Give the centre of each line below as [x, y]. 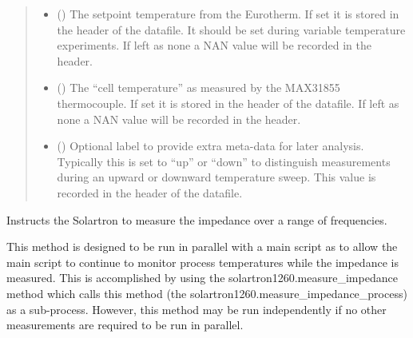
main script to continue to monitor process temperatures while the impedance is [203, 262]
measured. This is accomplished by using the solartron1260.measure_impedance [202, 278]
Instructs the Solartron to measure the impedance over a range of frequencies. [197, 219]
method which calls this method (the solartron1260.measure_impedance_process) [207, 293]
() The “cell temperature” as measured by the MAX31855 [199, 87]
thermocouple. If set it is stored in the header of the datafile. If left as [228, 103]
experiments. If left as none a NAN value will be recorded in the [214, 45]
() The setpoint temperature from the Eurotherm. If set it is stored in [228, 14]
